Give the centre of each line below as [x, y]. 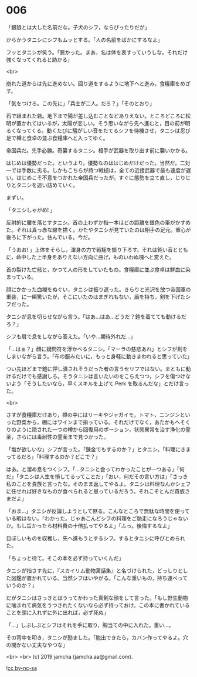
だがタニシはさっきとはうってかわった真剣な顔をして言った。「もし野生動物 [97, 598]
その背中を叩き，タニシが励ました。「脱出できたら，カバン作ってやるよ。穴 [97, 637]
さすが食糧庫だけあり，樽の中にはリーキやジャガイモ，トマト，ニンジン [93, 415]
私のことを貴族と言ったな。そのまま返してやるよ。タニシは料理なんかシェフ [98, 483]
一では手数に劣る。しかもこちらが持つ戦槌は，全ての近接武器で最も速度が [96, 170]
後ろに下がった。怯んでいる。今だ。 [50, 237]
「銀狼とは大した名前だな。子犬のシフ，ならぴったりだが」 [78, 27]
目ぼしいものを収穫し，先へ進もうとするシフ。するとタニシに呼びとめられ [96, 538]
